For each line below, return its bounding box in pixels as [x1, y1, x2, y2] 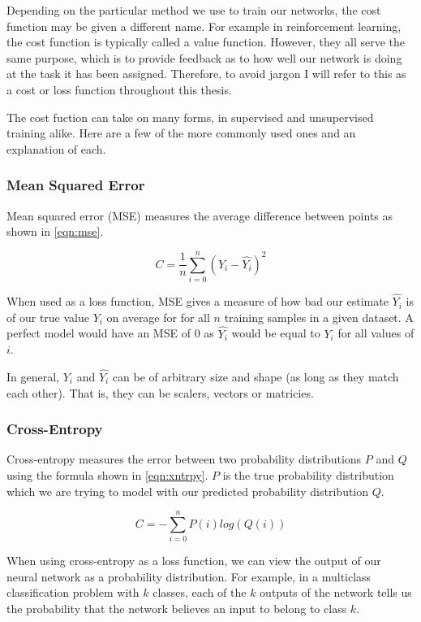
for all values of [337, 324, 415, 341]
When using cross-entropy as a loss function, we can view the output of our [6, 552, 381, 569]
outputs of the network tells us [260, 584, 412, 601]
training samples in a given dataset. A [224, 308, 414, 325]
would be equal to [231, 324, 320, 341]
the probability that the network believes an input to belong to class [6, 600, 347, 616]
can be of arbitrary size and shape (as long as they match [112, 368, 399, 385]
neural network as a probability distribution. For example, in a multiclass [6, 568, 372, 585]
